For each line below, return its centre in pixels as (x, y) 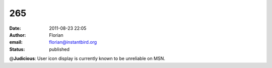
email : (16, 42)
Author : (18, 35)
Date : (15, 28)
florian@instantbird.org (73, 42)
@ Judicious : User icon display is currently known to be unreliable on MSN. (87, 58)
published (59, 49)
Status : (17, 49)
